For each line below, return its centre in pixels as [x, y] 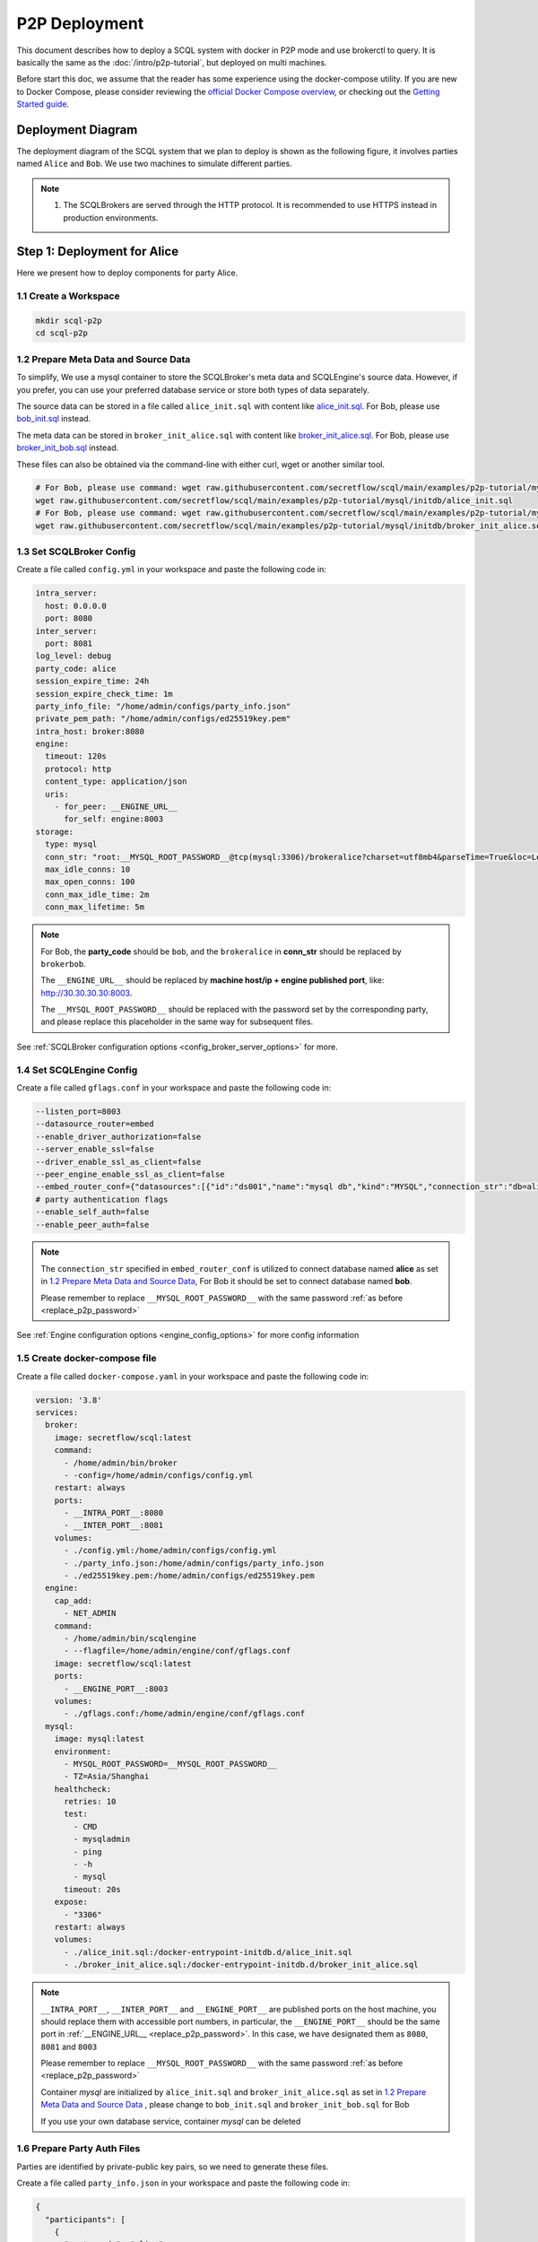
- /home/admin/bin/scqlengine [130, 1638]
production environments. [111, 217]
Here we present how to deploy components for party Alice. [127, 273]
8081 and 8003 [69, 2046]
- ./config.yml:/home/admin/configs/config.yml [170, 1551]
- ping [87, 1851]
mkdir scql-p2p [69, 321]
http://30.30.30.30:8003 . [87, 993]
